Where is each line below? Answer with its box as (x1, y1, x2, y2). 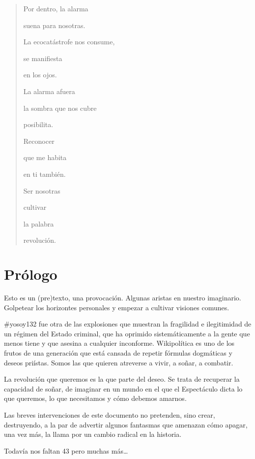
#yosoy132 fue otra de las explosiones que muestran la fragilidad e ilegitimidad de (4, 319, 252, 329)
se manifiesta (23, 53, 62, 63)
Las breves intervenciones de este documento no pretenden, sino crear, (4, 409, 215, 420)
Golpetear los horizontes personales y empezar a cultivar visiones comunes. (4, 302, 229, 312)
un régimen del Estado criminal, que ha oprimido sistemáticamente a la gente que (4, 328, 250, 338)
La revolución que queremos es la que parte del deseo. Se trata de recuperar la (4, 374, 240, 384)
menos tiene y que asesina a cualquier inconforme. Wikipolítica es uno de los (4, 338, 235, 348)
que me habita (23, 152, 67, 163)
